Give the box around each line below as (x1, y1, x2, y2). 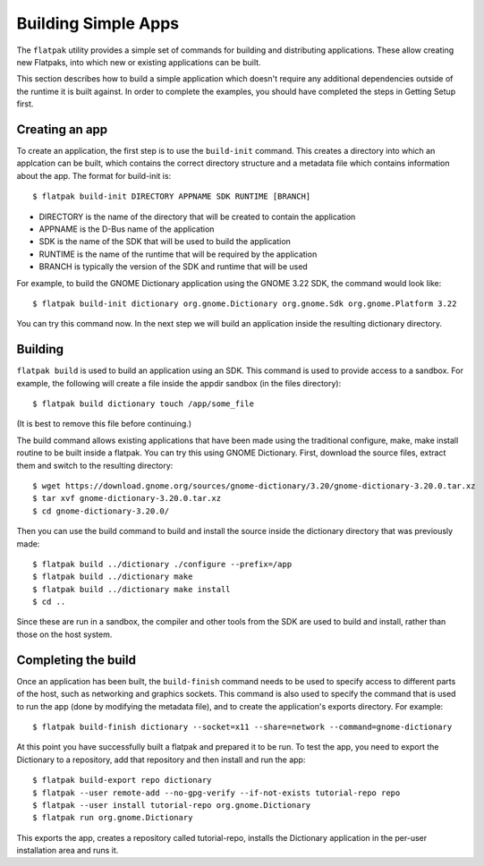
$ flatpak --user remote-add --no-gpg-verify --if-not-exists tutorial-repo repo (32, 787, 401, 798)
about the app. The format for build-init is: (16, 170, 172, 181)
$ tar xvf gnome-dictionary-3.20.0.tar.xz (32, 493, 222, 504)
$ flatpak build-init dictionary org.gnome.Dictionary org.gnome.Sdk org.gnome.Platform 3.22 (32, 298, 457, 309)
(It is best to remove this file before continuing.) (16, 419, 192, 429)
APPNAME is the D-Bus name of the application (38, 224, 215, 234)
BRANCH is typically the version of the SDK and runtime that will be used (38, 261, 308, 272)
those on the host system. (16, 629, 113, 640)
